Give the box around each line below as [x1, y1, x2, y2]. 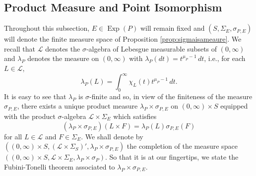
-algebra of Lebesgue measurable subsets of [86, 43, 217, 54]
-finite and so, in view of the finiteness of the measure [89, 91, 253, 101]
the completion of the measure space [127, 141, 238, 151]
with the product [4, 111, 56, 121]
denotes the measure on [27, 53, 99, 63]
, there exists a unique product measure [17, 101, 138, 111]
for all [4, 131, 22, 141]
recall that [4, 43, 36, 54]
